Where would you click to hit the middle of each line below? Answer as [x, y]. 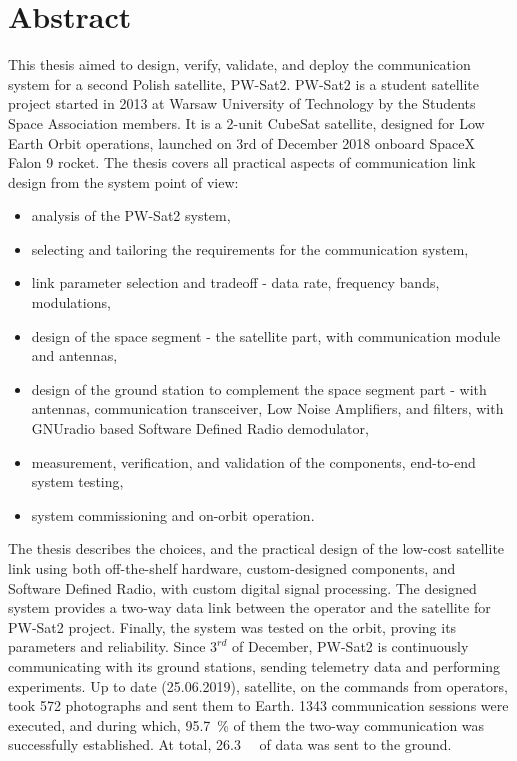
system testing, [77, 481]
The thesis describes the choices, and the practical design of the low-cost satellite [256, 548]
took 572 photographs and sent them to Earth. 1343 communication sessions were [258, 705]
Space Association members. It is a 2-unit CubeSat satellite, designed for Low [246, 122]
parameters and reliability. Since [107, 646]
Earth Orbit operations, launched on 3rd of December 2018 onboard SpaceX [242, 142]
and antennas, [74, 355]
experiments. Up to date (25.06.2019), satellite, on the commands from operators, [258, 685]
